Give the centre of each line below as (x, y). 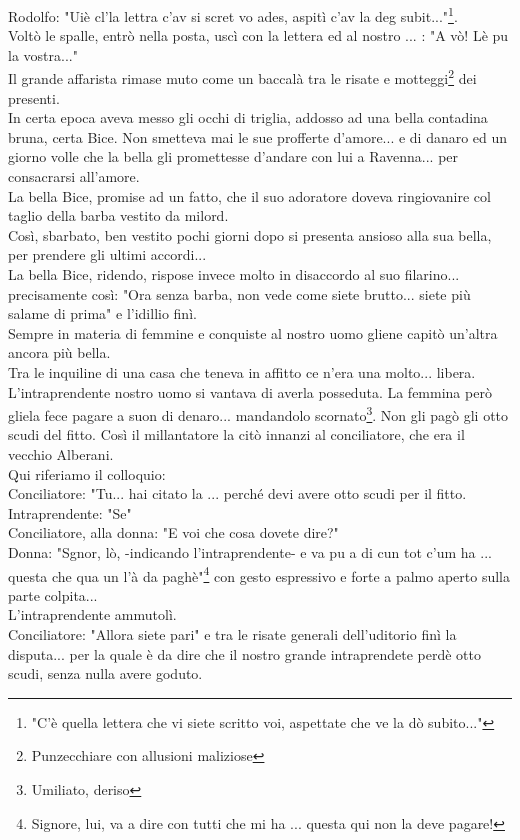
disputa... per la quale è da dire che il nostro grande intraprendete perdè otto (244, 653)
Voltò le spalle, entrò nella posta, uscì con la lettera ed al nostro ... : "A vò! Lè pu (258, 35)
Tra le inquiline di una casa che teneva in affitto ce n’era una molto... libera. (242, 372)
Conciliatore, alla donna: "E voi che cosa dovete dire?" (173, 532)
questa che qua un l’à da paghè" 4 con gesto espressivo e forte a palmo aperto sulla (259, 574)
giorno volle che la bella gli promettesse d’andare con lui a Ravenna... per (233, 156)
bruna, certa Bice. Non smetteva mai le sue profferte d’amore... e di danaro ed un (258, 136)
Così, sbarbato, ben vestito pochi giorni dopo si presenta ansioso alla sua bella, (250, 234)
